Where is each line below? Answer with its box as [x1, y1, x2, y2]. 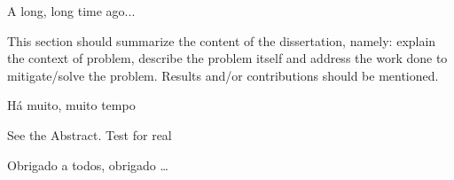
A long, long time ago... [7, 2, 136, 20]
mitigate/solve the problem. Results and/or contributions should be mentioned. [7, 66, 439, 84]
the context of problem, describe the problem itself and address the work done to [7, 49, 448, 67]
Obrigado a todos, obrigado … [7, 155, 168, 174]
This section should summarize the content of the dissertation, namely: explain [7, 31, 436, 50]
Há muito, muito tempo [7, 96, 136, 114]
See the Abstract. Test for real [7, 125, 172, 144]
